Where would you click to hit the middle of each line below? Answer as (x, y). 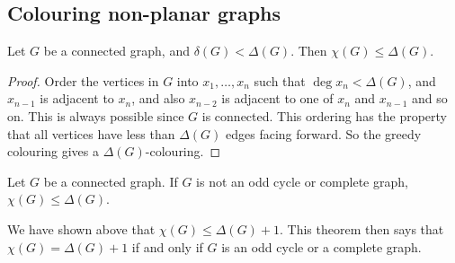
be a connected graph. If (111, 181)
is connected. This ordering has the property (325, 115)
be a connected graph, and (116, 51)
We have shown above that (81, 228)
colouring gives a (54, 151)
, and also (158, 98)
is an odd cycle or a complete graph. (321, 246)
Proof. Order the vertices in (83, 80)
